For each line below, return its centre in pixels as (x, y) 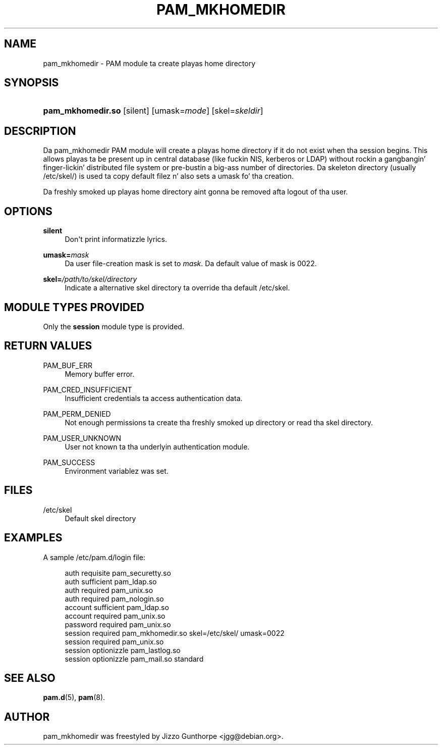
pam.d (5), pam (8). (74, 697)
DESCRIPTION (40, 131)
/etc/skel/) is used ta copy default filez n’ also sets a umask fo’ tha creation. (169, 176)
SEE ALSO (30, 678)
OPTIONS (28, 211)
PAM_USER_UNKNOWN (82, 438)
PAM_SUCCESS (69, 462)
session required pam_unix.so (114, 641)
